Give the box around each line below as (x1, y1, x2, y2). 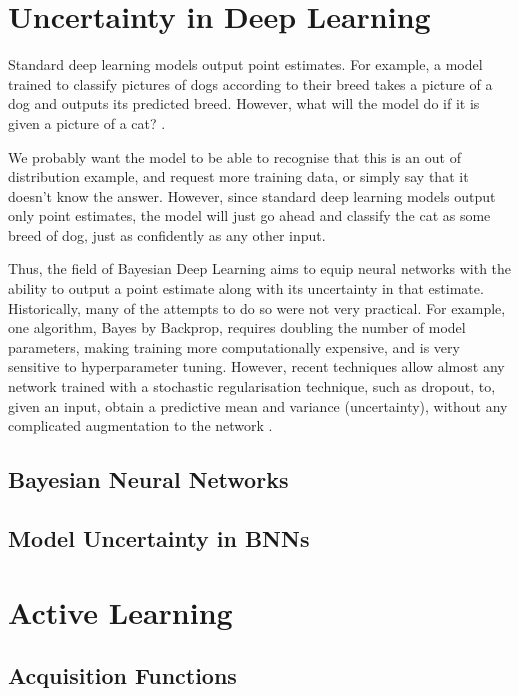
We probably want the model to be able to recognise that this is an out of (8, 146, 461, 167)
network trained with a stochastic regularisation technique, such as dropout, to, (8, 376, 496, 397)
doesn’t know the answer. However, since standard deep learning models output (8, 185, 496, 206)
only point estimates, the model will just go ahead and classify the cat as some (8, 205, 491, 226)
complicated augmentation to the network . (8, 415, 273, 436)
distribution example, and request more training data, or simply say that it (8, 166, 469, 187)
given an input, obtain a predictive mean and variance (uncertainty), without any (8, 395, 508, 416)
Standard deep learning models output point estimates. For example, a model (8, 54, 483, 75)
